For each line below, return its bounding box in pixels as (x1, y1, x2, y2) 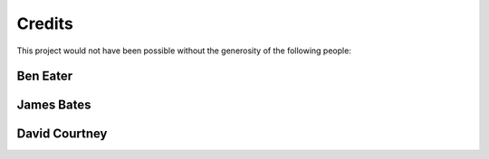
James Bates (16, 98, 91, 113)
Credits (16, 14, 74, 33)
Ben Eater (16, 69, 72, 84)
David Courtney (16, 126, 108, 142)
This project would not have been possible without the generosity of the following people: (16, 45, 352, 56)
